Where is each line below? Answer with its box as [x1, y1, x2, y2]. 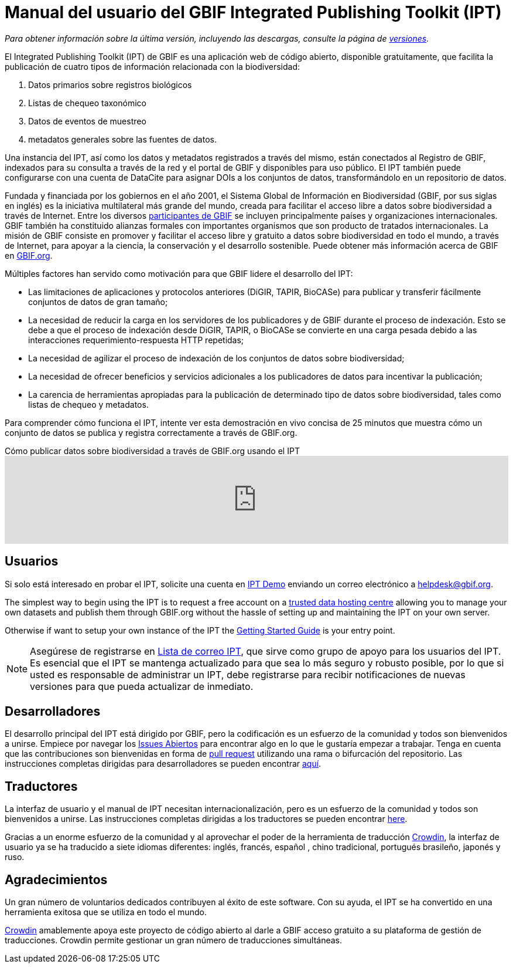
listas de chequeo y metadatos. [28, 399, 149, 409]
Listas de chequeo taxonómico [28, 97, 146, 108]
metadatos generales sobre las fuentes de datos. [28, 134, 217, 144]
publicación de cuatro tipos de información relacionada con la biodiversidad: [5, 61, 300, 72]
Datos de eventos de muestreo [28, 116, 146, 126]
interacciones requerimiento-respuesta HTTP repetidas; [28, 334, 244, 345]
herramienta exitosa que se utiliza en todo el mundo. [5, 907, 207, 918]
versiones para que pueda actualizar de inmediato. [30, 680, 254, 692]
